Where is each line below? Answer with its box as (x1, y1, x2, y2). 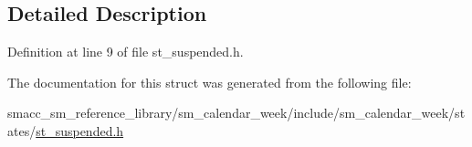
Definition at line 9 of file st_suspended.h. (7, 42, 244, 61)
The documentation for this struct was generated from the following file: (7, 72, 412, 91)
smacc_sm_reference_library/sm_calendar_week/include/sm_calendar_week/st (7, 103, 466, 122)
